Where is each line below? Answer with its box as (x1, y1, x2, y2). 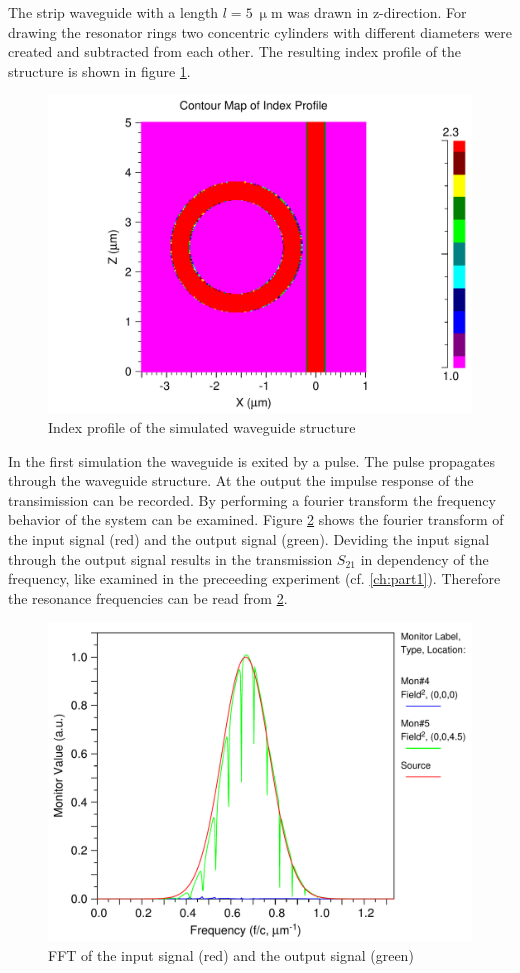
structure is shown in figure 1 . (8, 60, 191, 81)
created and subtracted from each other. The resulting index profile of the (8, 41, 462, 62)
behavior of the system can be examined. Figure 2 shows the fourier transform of (8, 509, 504, 530)
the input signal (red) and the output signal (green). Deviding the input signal (8, 528, 490, 549)
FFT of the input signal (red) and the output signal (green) (48, 944, 414, 965)
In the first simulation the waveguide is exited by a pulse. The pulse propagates (8, 450, 496, 471)
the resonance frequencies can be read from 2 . (8, 587, 288, 608)
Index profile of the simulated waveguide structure (48, 416, 356, 437)
